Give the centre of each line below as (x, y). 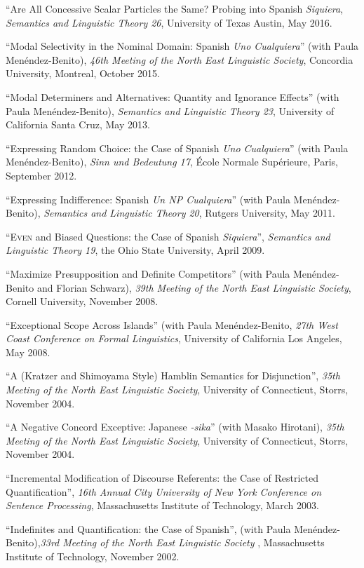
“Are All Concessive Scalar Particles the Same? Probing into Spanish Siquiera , (174, 8)
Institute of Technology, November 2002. (93, 556)
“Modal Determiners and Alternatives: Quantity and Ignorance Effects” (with (173, 96)
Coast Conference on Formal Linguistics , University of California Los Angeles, (174, 338)
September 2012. (41, 175)
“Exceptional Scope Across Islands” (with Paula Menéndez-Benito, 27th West (172, 324)
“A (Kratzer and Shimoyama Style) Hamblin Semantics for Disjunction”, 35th (173, 376)
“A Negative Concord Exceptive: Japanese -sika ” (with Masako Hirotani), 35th (175, 427)
